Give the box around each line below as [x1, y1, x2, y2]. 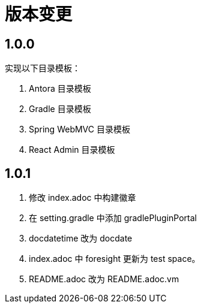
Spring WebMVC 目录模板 [29, 124, 130, 135]
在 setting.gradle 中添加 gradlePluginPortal [29, 213, 197, 224]
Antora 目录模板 [29, 83, 91, 94]
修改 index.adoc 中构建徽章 [29, 192, 136, 203]
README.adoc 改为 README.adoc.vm [29, 274, 179, 285]
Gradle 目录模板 [29, 104, 91, 114]
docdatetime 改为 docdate [29, 233, 133, 244]
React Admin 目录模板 [29, 144, 115, 155]
